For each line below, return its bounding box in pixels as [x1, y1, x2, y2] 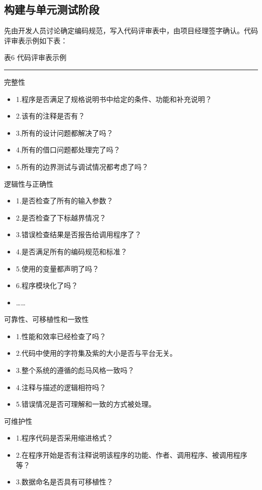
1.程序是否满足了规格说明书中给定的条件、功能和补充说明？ [16, 93, 212, 104]
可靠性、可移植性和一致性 [4, 314, 89, 324]
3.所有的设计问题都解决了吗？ [16, 127, 113, 138]
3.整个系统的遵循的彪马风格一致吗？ [16, 365, 135, 375]
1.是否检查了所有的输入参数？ [16, 195, 113, 206]
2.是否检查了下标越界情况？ [16, 212, 106, 223]
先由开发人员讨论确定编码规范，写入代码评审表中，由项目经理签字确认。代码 [4, 25, 258, 36]
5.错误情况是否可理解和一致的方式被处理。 [16, 399, 156, 409]
